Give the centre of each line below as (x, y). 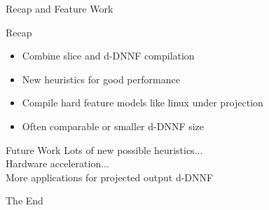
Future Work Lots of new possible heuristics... (104, 149)
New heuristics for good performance (101, 79)
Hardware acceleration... (57, 163)
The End (25, 201)
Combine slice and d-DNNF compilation (108, 56)
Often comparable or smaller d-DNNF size (113, 126)
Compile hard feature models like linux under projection (143, 103)
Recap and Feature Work (60, 8)
